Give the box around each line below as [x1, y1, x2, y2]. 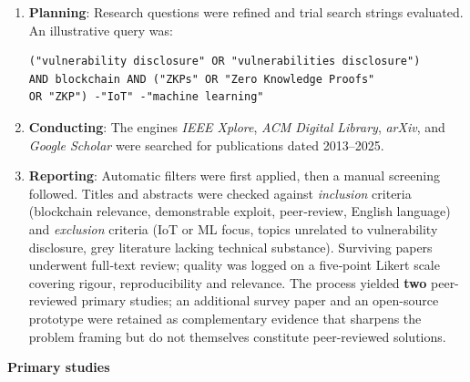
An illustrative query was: [28, 20, 173, 39]
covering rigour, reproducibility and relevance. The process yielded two [28, 273, 427, 292]
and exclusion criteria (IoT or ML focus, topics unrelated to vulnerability [28, 219, 438, 238]
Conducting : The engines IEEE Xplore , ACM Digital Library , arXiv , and [28, 117, 445, 136]
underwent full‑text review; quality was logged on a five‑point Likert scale [28, 255, 440, 274]
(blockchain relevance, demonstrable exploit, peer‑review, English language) [28, 201, 451, 221]
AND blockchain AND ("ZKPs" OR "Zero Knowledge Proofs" [28, 72, 375, 86]
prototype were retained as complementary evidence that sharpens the [28, 308, 422, 327]
